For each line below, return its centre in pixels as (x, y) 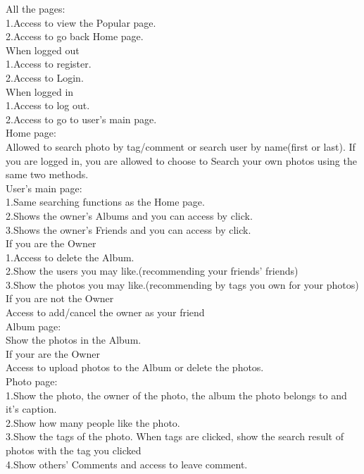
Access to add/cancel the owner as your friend (105, 312)
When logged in (40, 91)
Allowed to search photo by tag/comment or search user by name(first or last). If (181, 146)
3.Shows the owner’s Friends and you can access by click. (128, 229)
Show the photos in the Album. (74, 340)
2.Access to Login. (45, 77)
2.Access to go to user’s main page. (81, 119)
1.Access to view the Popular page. (81, 22)
